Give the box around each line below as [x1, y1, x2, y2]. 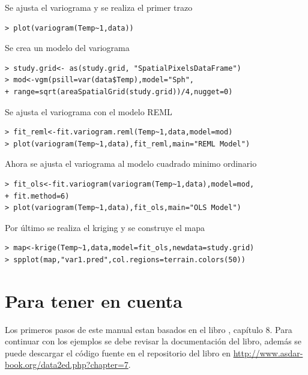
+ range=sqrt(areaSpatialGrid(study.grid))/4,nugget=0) [5, 87, 233, 96]
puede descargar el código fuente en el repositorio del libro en [5, 346, 231, 359]
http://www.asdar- [233, 346, 303, 359]
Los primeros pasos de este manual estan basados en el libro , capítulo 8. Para [5, 323, 292, 335]
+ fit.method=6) [5, 191, 70, 200]
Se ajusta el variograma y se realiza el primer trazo [5, 1, 193, 13]
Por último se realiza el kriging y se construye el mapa [5, 221, 205, 233]
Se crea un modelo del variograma [5, 41, 130, 54]
